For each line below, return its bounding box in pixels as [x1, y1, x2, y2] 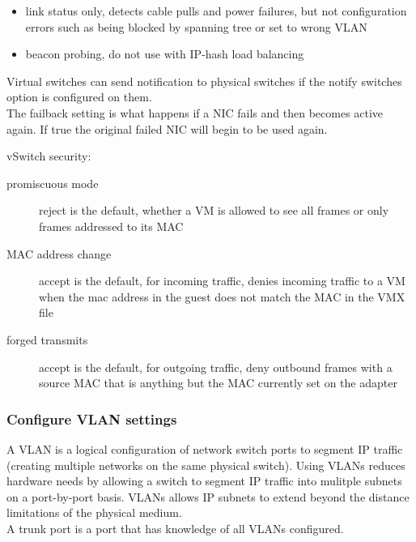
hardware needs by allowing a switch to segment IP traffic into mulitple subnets [6, 472, 402, 489]
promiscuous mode [6, 174, 99, 191]
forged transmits [6, 331, 88, 348]
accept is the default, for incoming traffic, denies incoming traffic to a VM [39, 272, 405, 289]
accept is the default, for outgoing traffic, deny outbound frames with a [39, 358, 393, 375]
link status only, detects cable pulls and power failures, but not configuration [25, 2, 407, 19]
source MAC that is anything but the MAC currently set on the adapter [39, 374, 397, 391]
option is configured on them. [6, 88, 152, 105]
